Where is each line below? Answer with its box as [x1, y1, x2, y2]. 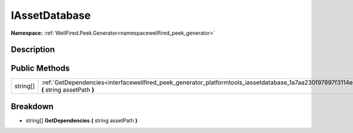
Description [11, 45, 55, 55]
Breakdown [11, 101, 54, 111]
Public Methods [11, 64, 70, 74]
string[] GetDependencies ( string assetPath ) [25, 117, 138, 124]
